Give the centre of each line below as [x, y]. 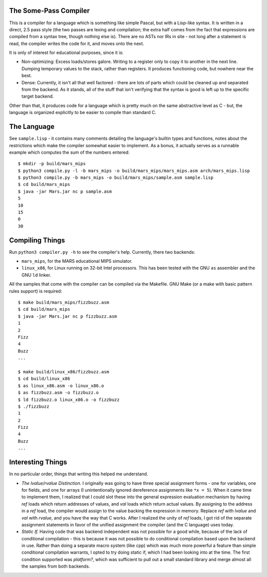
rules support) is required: [36, 291]
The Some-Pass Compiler [49, 11]
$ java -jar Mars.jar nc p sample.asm [65, 191]
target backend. [38, 96]
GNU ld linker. [36, 275]
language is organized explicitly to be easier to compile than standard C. [83, 113]
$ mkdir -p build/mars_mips [52, 164]
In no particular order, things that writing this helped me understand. [79, 474]
